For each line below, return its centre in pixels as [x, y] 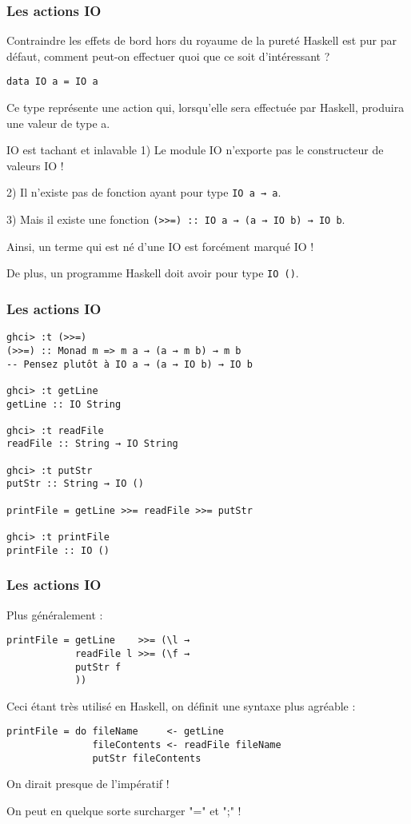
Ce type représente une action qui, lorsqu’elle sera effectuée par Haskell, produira [205, 107]
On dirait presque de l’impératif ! [88, 784]
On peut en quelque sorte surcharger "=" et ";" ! [124, 810]
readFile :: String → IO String [92, 444]
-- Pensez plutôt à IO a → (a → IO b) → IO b [130, 364]
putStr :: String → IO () [75, 484]
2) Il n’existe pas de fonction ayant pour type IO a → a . [144, 192]
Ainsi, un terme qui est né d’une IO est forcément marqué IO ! [160, 246]
